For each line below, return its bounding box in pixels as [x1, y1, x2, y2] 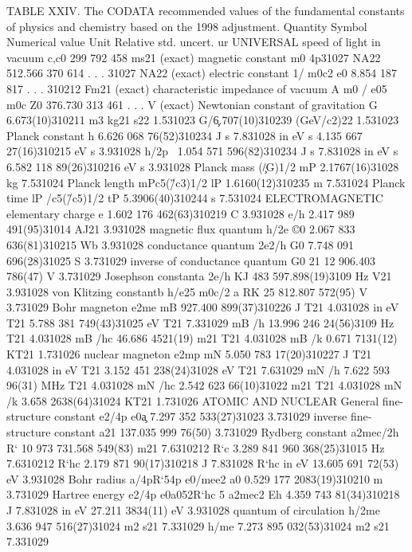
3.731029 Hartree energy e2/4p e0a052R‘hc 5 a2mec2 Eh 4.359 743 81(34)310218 [6, 486, 400, 503]
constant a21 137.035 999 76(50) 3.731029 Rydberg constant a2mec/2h [54, 424, 399, 440]
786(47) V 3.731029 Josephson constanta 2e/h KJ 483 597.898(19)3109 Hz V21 [6, 268, 392, 284]
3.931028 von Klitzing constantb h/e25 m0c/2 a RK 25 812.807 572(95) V [6, 283, 367, 299]
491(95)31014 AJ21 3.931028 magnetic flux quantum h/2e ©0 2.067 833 [6, 221, 355, 237]
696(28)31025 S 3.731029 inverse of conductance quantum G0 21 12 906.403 [6, 252, 375, 268]
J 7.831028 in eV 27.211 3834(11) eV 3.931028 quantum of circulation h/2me [6, 502, 380, 518]
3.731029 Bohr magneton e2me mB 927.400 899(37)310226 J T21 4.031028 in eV [6, 299, 399, 315]
